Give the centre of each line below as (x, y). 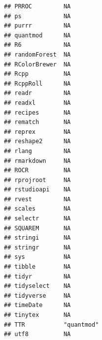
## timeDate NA (38, 305)
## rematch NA (38, 122)
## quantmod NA (38, 35)
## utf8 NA (38, 334)
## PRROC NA (38, 6)
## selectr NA (38, 219)
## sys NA (38, 257)
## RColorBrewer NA (38, 64)
